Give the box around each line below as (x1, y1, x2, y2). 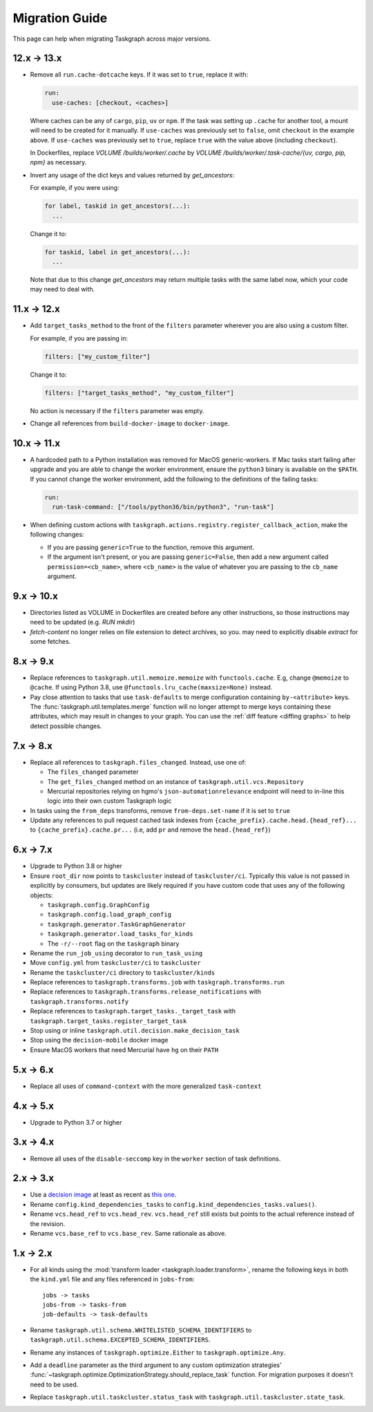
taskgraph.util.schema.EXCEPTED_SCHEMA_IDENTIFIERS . (30, 1335, 211, 1344)
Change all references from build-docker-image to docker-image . (30, 419, 230, 428)
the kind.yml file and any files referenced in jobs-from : (30, 1275, 195, 1284)
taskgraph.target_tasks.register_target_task (30, 1017, 187, 1025)
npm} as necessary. (30, 158, 87, 166)
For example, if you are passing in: (30, 334, 128, 342)
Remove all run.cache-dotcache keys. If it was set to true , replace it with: (30, 70, 249, 79)
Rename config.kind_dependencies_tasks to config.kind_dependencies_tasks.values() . (30, 1200, 317, 1208)
